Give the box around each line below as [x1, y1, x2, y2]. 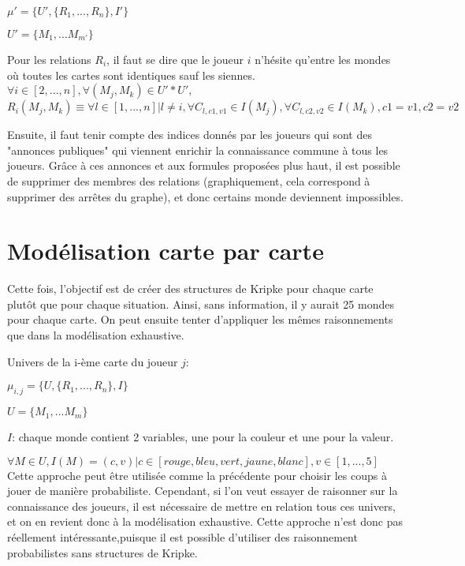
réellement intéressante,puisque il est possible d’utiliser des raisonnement [7, 529, 358, 545]
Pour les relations [7, 51, 91, 67]
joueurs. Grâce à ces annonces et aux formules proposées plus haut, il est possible [7, 157, 400, 174]
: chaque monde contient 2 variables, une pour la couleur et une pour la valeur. [12, 429, 394, 445]
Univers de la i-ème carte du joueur [7, 353, 178, 369]
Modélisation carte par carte [7, 234, 324, 267]
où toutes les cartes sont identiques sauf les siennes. [7, 66, 255, 83]
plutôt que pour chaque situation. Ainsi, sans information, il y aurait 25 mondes [7, 295, 394, 312]
